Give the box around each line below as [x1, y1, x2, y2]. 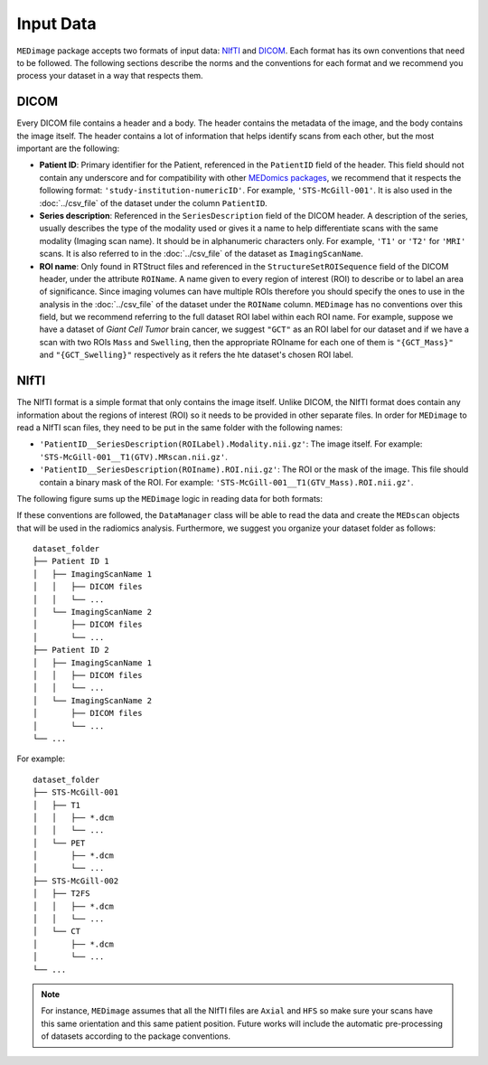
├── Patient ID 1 [33, 556, 109, 567]
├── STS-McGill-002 [33, 875, 119, 886]
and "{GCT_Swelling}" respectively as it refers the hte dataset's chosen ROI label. [39, 349, 354, 361]
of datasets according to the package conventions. [41, 1031, 230, 1041]
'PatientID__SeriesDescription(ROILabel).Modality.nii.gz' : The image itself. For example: [39, 438, 423, 449]
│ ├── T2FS [33, 889, 90, 899]
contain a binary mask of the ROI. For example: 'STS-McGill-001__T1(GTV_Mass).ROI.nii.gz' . [39, 476, 414, 487]
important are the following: [16, 143, 120, 154]
